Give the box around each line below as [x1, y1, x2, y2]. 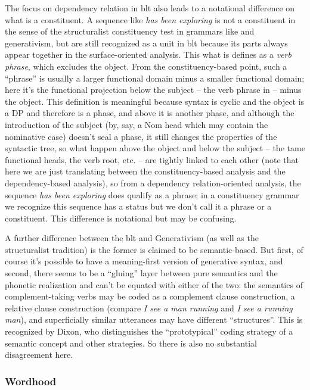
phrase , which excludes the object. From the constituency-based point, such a [5, 60, 287, 72]
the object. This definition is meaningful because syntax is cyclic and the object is [5, 95, 305, 107]
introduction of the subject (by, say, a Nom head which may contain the [5, 118, 268, 130]
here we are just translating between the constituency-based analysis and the [5, 165, 286, 177]
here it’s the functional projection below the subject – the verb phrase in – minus [5, 83, 302, 96]
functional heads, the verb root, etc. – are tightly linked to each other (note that [5, 153, 299, 166]
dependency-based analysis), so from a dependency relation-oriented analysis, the [5, 176, 301, 189]
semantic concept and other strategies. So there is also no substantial [5, 336, 257, 349]
